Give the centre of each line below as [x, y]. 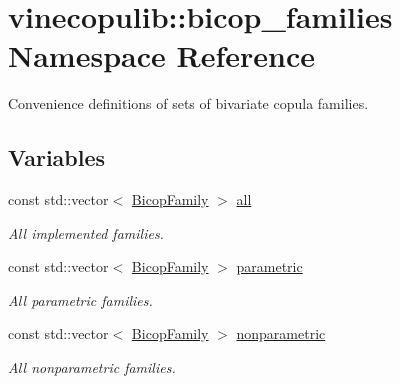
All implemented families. [86, 232]
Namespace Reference [161, 55]
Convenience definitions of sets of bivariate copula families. [188, 103]
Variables [57, 157]
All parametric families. [80, 299]
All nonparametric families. [92, 367]
